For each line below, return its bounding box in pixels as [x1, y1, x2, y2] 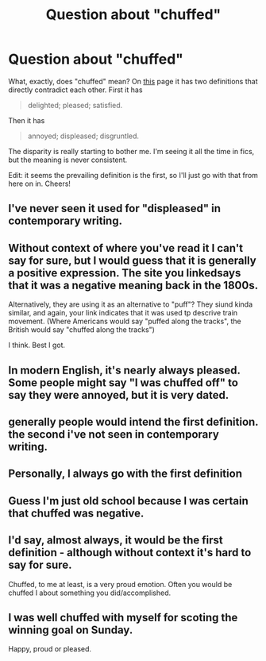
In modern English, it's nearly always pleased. [8, 363, 241, 377]
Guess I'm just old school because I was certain [8, 494, 249, 508]
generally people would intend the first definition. [8, 415, 259, 428]
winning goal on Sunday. [8, 623, 133, 636]
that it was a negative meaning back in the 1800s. [8, 278, 259, 292]
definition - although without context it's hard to [8, 546, 252, 559]
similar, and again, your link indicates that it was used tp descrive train [8, 308, 238, 318]
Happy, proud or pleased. [8, 644, 92, 654]
